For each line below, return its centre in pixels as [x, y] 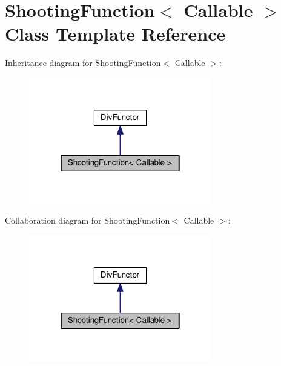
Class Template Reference [115, 34]
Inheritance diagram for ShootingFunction [83, 63]
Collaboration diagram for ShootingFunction [88, 220]
